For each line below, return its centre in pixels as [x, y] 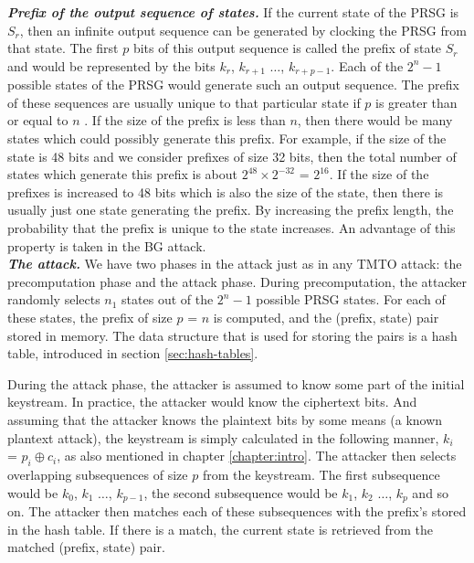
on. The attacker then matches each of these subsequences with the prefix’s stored [237, 510]
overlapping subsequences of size [98, 474]
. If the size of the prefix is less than [185, 120]
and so [431, 492]
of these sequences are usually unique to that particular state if [184, 102]
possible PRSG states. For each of [351, 299]
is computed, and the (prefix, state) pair [326, 317]
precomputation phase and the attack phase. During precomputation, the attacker [237, 281]
